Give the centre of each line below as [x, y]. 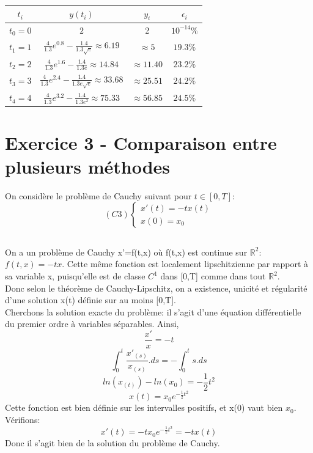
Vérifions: [23, 419]
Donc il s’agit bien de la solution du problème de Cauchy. [112, 443]
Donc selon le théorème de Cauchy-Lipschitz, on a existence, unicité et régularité [156, 288]
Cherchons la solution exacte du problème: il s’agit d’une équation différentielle [153, 311]
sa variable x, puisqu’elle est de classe [75, 276]
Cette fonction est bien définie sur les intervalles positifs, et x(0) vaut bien [144, 407]
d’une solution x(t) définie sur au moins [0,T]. [90, 300]
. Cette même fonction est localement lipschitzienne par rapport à [185, 264]
